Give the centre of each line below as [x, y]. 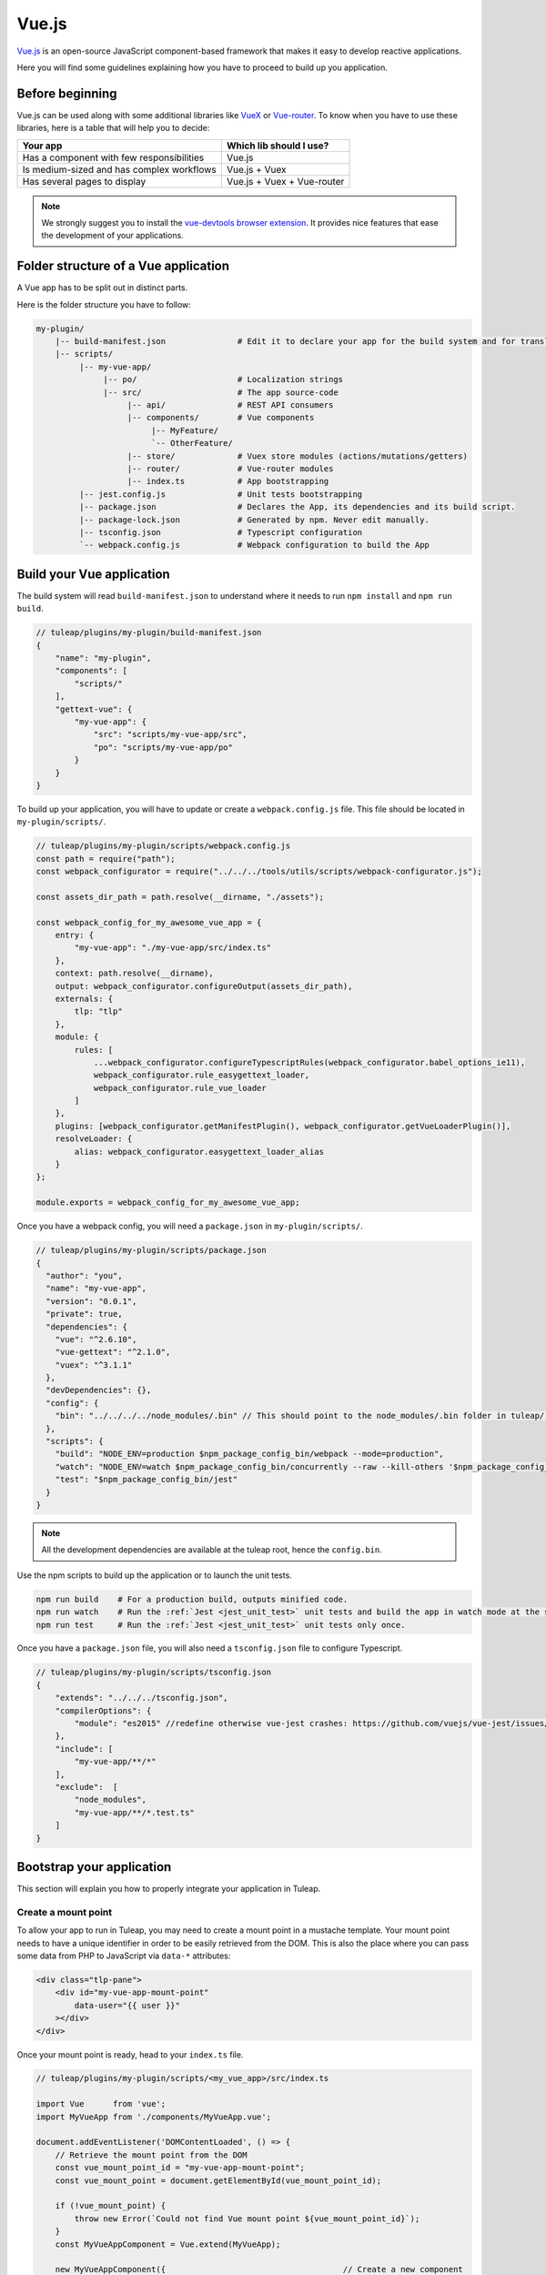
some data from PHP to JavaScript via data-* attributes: [124, 1956]
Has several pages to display [84, 181]
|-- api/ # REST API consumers [230, 405]
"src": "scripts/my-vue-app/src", [170, 734]
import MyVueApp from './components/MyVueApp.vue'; [154, 2117]
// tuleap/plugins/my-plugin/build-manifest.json [149, 633]
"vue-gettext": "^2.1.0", [113, 1352]
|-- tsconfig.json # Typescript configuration [221, 532]
